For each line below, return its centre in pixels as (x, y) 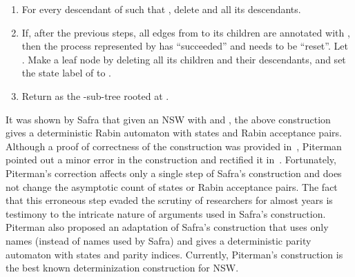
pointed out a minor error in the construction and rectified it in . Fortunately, (171, 160)
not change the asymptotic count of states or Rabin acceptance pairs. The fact (172, 186)
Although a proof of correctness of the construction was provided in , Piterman (174, 146)
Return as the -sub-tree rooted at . (95, 95)
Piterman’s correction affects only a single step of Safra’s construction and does (174, 173)
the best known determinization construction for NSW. (122, 268)
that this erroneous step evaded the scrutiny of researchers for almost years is (169, 200)
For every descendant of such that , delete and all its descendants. (161, 9)
